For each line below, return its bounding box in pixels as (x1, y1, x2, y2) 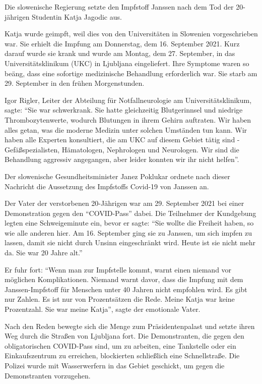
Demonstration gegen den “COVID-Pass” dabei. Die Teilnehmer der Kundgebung (5, 207, 256, 218)
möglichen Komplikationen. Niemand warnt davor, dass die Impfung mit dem (5, 274, 243, 285)
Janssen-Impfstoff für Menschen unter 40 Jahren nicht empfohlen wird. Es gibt (5, 284, 247, 294)
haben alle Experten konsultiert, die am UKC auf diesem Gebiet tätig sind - (5, 134, 240, 145)
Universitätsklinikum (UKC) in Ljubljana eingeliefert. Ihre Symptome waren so (5, 58, 249, 68)
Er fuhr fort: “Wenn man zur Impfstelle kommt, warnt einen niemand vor (5, 264, 232, 275)
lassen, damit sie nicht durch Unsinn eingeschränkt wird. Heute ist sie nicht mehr (5, 237, 256, 248)
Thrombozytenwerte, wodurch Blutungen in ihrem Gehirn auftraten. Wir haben (5, 114, 251, 125)
